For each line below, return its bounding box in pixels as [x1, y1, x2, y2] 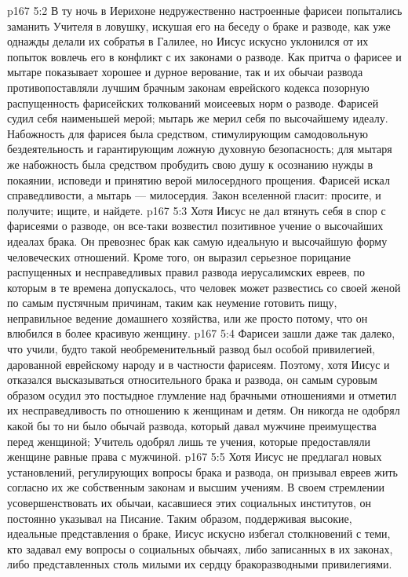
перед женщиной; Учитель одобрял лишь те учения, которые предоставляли [7, 433, 370, 449]
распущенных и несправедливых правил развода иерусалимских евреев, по [7, 264, 365, 280]
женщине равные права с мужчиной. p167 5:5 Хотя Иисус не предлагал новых [7, 448, 382, 465]
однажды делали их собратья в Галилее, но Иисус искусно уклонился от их [7, 33, 369, 49]
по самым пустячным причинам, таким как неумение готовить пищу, [7, 294, 337, 311]
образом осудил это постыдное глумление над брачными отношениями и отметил [7, 386, 397, 403]
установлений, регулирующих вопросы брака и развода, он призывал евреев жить [7, 463, 398, 480]
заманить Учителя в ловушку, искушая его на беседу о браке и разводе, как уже [7, 17, 391, 34]
